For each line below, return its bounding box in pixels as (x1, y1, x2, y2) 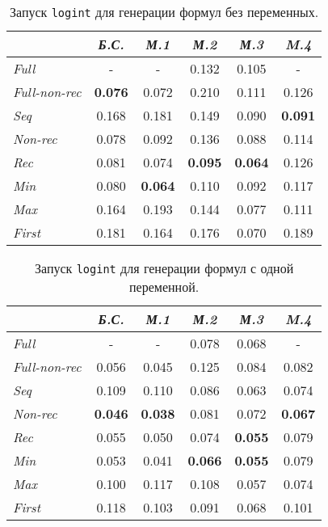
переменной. (129, 277, 200, 296)
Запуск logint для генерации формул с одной (34, 259, 294, 277)
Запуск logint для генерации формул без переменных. (10, 2, 319, 21)
